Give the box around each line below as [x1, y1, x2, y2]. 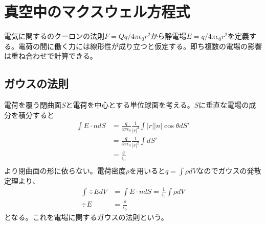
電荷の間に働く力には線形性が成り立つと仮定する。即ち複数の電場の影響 [18, 40, 262, 51]
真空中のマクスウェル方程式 [4, 1, 190, 22]
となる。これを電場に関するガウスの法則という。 [4, 211, 168, 222]
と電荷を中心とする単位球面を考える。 [65, 99, 194, 110]
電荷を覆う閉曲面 [4, 99, 61, 110]
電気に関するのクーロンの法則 [4, 31, 104, 41]
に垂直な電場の [198, 99, 249, 110]
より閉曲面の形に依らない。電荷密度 [4, 165, 126, 176]
